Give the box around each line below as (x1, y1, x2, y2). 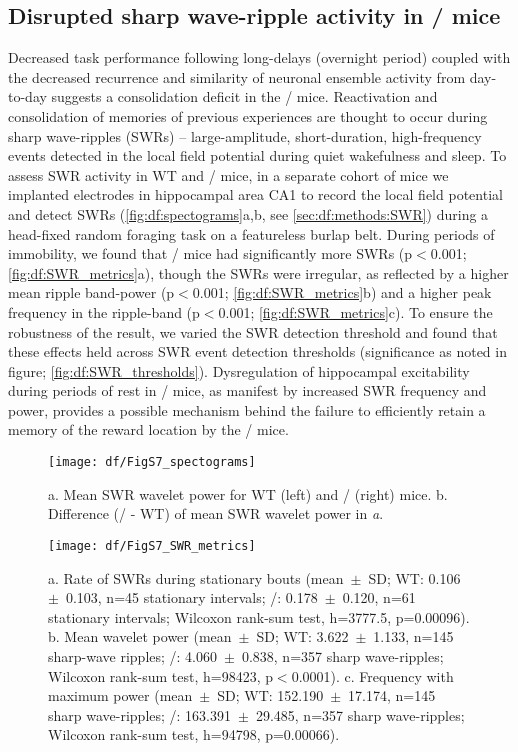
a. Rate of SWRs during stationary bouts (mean (48, 567, 344, 588)
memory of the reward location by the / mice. (8, 419, 289, 440)
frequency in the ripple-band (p (8, 301, 200, 322)
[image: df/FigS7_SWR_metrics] (48, 538, 256, 553)
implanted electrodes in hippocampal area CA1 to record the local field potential (8, 184, 503, 205)
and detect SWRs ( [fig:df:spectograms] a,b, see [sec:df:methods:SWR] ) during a (8, 203, 489, 224)
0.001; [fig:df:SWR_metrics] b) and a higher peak (192, 282, 492, 303)
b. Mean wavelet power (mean (48, 626, 232, 647)
